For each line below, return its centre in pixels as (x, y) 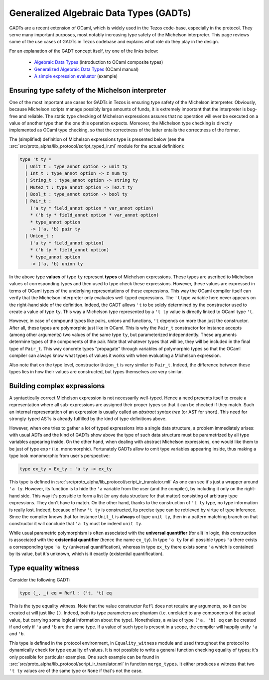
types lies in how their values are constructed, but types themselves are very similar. (96, 372)
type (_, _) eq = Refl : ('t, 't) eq (66, 593)
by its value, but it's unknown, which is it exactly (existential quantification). (86, 554)
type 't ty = (36, 160)
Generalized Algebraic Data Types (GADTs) (100, 13)
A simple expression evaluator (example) (76, 76)
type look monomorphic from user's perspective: (60, 456)
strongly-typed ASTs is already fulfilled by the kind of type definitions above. (88, 419)
